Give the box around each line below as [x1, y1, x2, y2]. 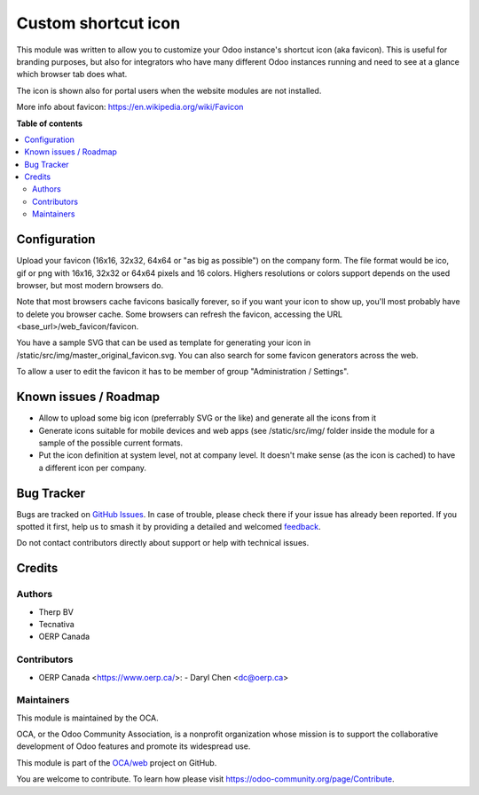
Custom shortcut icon [16, 13, 181, 33]
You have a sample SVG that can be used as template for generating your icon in [16, 337, 311, 348]
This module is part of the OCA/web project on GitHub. [16, 757, 217, 767]
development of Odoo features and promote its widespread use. [16, 741, 251, 752]
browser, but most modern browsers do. [16, 279, 164, 290]
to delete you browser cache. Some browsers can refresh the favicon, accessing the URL [16, 309, 343, 319]
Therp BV [38, 606, 75, 617]
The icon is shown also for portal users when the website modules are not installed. [16, 85, 322, 96]
